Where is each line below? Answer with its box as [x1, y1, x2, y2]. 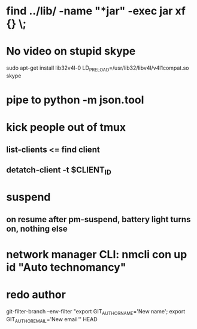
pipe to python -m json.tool [6, 93, 144, 107]
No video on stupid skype [6, 44, 136, 58]
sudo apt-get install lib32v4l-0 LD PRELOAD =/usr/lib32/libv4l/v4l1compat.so [6, 64, 190, 73]
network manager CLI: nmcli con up [6, 248, 187, 262]
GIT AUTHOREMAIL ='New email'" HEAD [6, 315, 98, 324]
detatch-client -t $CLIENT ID [6, 165, 112, 177]
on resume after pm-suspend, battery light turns [6, 214, 191, 225]
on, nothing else [6, 223, 68, 234]
